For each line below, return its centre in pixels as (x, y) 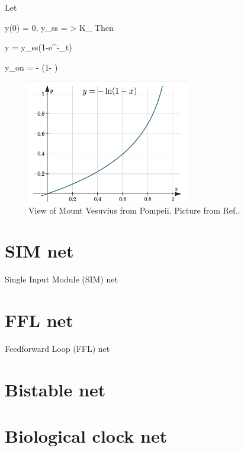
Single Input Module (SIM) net (61, 279)
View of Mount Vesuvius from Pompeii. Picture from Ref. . (134, 210)
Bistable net (55, 389)
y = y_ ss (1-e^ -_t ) (38, 47)
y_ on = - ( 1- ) (31, 67)
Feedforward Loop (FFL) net (57, 348)
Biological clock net (86, 436)
